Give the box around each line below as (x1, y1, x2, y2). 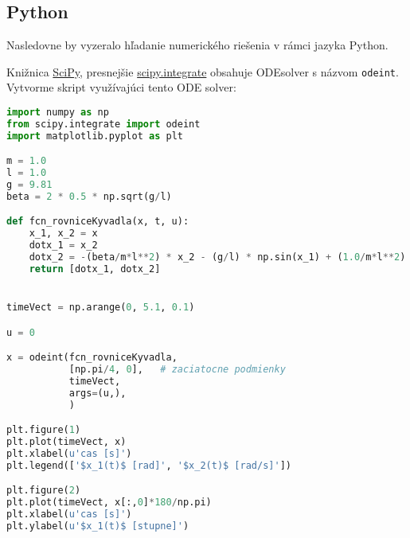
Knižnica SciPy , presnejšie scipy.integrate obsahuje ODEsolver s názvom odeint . (6, 63, 399, 80)
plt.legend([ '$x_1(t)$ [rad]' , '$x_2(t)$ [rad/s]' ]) (6, 459, 291, 471)
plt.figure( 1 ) (6, 424, 81, 436)
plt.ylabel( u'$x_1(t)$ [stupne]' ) (6, 520, 189, 532)
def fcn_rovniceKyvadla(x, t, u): (6, 216, 189, 228)
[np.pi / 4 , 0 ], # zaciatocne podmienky (68, 364, 286, 376)
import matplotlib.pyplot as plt (6, 130, 183, 142)
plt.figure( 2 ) (6, 485, 81, 497)
